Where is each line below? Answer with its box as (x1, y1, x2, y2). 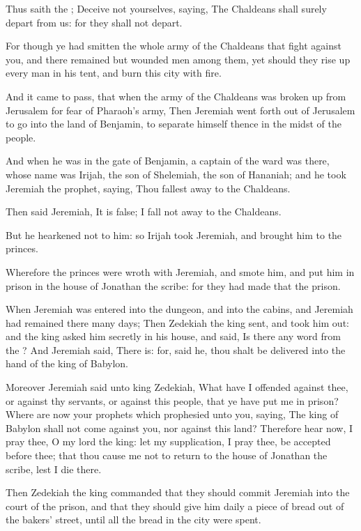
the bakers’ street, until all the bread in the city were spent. (6, 512, 261, 527)
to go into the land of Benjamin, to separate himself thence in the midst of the (6, 116, 341, 131)
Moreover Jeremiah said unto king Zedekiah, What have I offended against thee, (6, 380, 348, 394)
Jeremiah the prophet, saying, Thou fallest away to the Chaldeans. (6, 180, 291, 195)
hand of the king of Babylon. (6, 356, 129, 371)
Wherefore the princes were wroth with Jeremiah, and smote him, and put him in (6, 264, 355, 279)
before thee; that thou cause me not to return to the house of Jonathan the (6, 448, 328, 463)
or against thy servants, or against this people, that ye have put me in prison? (6, 393, 339, 408)
